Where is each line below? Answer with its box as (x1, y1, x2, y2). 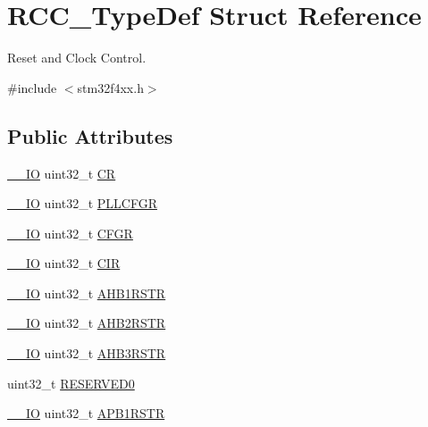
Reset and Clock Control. (7, 48, 147, 67)
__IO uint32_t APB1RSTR (7, 404, 165, 423)
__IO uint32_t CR (7, 163, 116, 182)
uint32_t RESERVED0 (7, 373, 135, 392)
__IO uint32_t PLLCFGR (7, 194, 157, 213)
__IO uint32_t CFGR (7, 223, 133, 242)
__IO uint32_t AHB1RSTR (7, 283, 166, 302)
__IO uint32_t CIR (7, 254, 121, 272)
